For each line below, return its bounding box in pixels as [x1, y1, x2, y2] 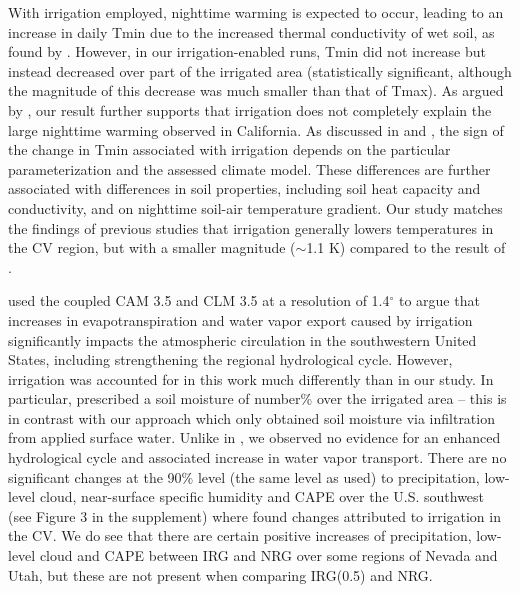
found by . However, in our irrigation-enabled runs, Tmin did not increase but [8, 41, 487, 62]
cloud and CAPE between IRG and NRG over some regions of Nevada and [39, 545, 498, 566]
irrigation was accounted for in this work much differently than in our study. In [8, 368, 494, 389]
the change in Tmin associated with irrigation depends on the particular [8, 139, 451, 160]
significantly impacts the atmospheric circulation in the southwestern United [8, 329, 477, 350]
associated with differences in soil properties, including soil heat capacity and [8, 178, 481, 199]
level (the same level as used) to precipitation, [197, 466, 480, 487]
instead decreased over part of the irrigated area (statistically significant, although [8, 60, 512, 81]
